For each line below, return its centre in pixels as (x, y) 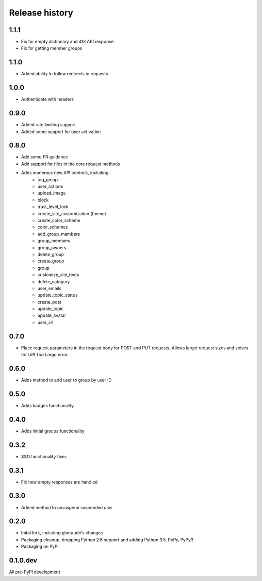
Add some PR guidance (44, 157)
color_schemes (53, 227)
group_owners (52, 247)
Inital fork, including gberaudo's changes (62, 533)
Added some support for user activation (61, 132)
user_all (45, 322)
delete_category (54, 281)
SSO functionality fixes (44, 456)
